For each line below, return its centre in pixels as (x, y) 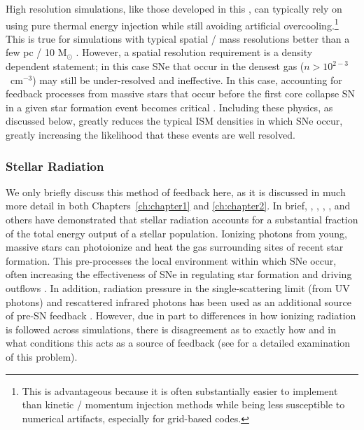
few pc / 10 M (36, 52)
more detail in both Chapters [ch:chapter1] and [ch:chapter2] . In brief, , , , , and (178, 206)
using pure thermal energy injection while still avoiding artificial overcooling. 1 (172, 24)
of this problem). (42, 356)
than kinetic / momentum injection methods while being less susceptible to (183, 404)
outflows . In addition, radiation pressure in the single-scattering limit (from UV (178, 287)
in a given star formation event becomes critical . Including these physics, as (169, 107)
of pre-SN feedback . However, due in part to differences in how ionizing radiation (181, 315)
